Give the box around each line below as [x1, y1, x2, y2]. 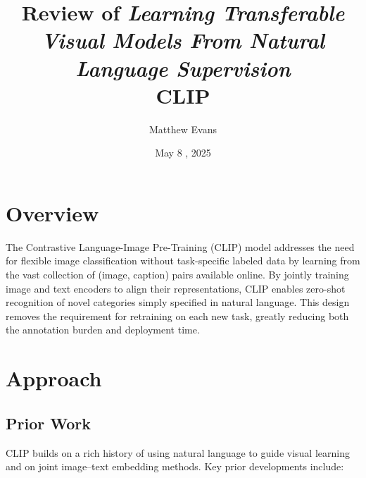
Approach [6, 364, 102, 393]
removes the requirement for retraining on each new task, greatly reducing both [6, 308, 349, 323]
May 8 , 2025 [155, 145, 211, 160]
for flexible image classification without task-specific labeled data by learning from [6, 253, 360, 268]
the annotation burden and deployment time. [6, 322, 200, 337]
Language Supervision [75, 53, 291, 82]
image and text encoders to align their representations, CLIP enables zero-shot [6, 281, 346, 295]
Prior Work [6, 412, 91, 434]
